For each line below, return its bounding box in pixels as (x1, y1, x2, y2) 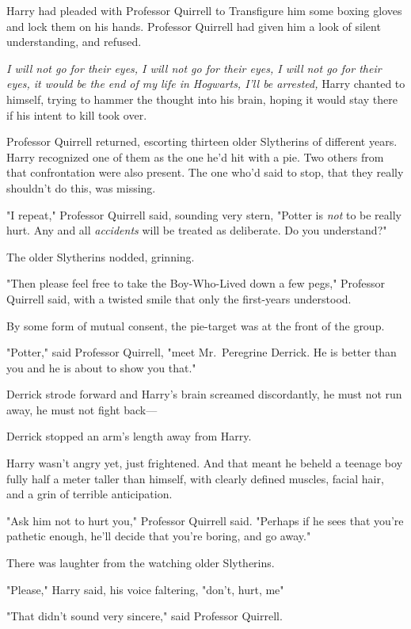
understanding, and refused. (6, 33, 142, 50)
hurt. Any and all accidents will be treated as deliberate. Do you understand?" (6, 222, 387, 238)
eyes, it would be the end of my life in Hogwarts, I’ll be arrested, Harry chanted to (6, 75, 405, 92)
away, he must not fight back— (6, 401, 158, 417)
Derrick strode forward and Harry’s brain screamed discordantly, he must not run (6, 386, 402, 402)
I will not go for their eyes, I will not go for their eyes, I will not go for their (6, 59, 382, 76)
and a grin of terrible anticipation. (6, 486, 173, 502)
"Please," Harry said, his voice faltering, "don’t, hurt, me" (6, 581, 284, 597)
